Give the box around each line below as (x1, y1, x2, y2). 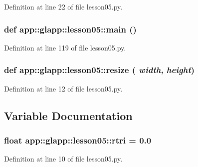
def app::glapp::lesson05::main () (4, 22, 137, 35)
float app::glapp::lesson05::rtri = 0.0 (4, 133, 152, 146)
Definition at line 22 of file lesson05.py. (4, 1, 123, 11)
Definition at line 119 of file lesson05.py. (4, 42, 126, 52)
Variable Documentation (4, 107, 133, 123)
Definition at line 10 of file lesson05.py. (4, 153, 123, 164)
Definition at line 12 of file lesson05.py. (4, 83, 123, 93)
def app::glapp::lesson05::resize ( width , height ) (4, 63, 195, 76)
